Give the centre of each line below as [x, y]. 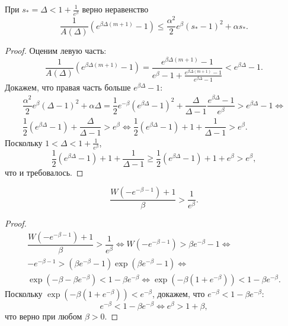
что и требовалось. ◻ [44, 172]
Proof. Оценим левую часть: [56, 51]
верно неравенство [115, 9]
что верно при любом [44, 316]
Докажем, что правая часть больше [68, 87]
